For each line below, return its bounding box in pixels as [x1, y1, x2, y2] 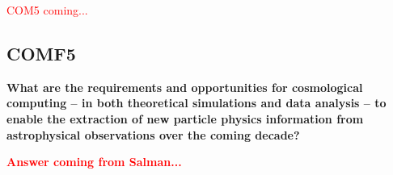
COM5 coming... [6, 2, 88, 18]
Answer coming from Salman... [6, 153, 182, 170]
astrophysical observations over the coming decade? [6, 126, 300, 143]
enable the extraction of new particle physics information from [6, 110, 364, 127]
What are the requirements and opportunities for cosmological [6, 78, 363, 95]
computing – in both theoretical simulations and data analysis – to [6, 94, 387, 111]
